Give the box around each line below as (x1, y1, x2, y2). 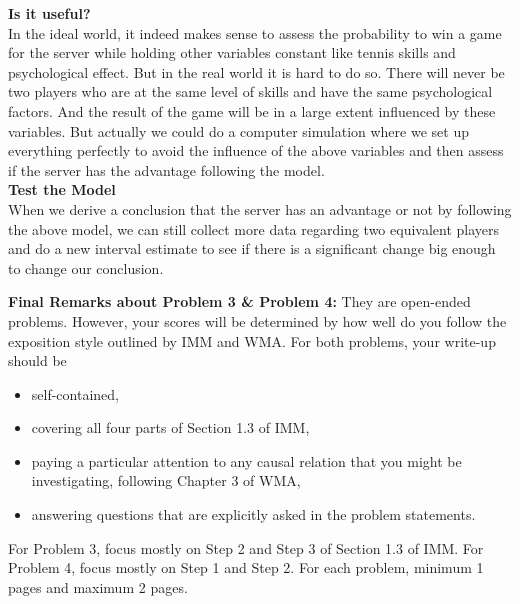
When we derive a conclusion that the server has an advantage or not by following (8, 198, 512, 219)
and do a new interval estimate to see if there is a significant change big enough (8, 238, 496, 259)
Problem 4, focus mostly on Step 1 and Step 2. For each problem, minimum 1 (8, 557, 484, 578)
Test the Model (8, 179, 116, 200)
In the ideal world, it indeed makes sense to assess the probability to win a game (8, 22, 502, 43)
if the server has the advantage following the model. (8, 159, 325, 180)
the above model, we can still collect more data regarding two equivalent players (8, 218, 500, 239)
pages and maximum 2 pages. (8, 576, 188, 597)
